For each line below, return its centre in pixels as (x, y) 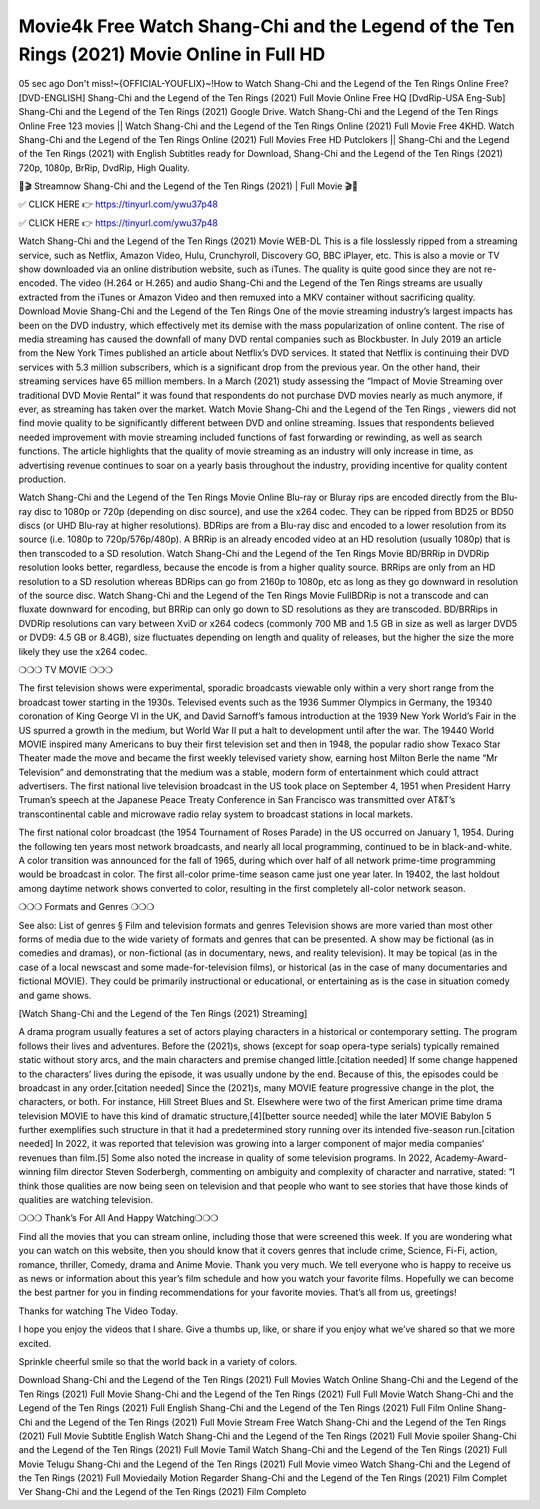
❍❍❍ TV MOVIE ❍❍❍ (66, 669)
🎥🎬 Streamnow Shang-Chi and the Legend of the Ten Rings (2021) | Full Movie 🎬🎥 (188, 186)
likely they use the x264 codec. (83, 651)
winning (35, 1172)
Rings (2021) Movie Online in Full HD (172, 54)
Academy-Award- (471, 1157)
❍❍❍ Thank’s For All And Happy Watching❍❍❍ (118, 1218)
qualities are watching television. (86, 1200)
